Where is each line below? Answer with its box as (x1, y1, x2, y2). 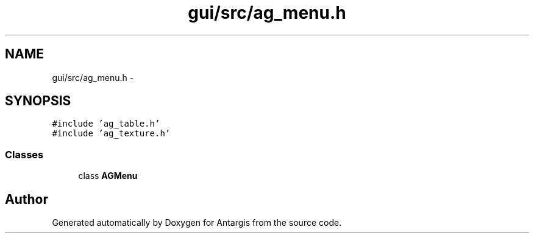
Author (5, 191, 48, 207)
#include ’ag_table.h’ (52, 119, 160, 129)
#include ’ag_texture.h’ (52, 128, 171, 139)
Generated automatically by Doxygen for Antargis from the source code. (52, 217, 342, 228)
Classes (5, 148, 44, 161)
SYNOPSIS (5, 93, 71, 109)
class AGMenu (78, 170, 138, 181)
